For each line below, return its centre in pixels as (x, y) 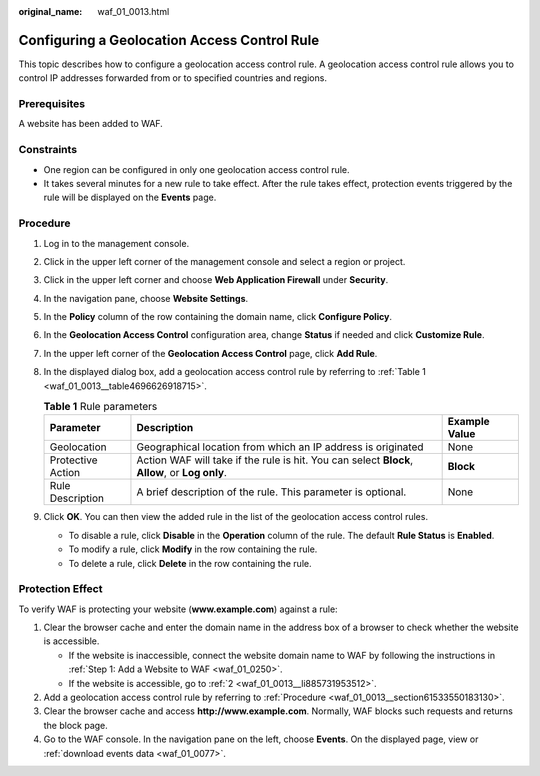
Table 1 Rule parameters (100, 407)
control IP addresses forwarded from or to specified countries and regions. (172, 78)
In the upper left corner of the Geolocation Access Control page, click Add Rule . (210, 353)
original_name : (50, 11)
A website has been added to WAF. (91, 124)
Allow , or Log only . (181, 473)
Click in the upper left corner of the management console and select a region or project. (224, 261)
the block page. (76, 725)
